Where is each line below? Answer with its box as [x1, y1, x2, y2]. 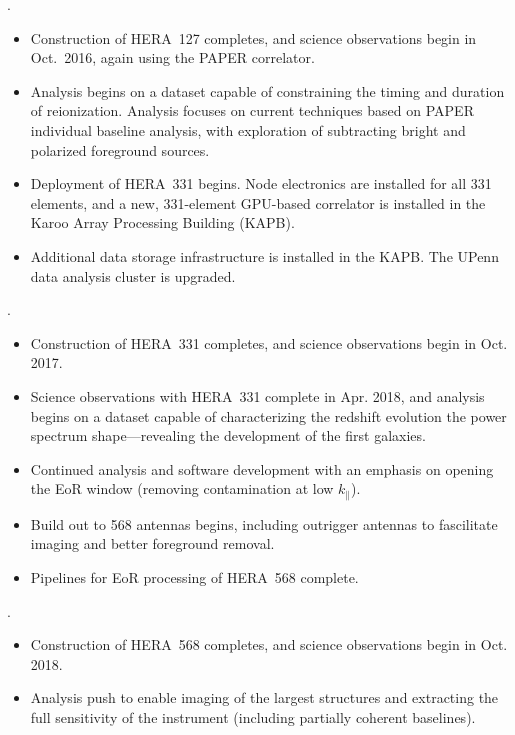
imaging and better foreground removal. [30, 533, 275, 554]
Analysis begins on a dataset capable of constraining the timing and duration [30, 80, 505, 101]
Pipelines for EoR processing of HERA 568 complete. [30, 566, 359, 587]
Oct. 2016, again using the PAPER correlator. [30, 47, 315, 68]
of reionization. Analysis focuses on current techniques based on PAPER [30, 100, 474, 121]
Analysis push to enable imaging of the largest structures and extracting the [30, 687, 499, 708]
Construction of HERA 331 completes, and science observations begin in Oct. [30, 332, 508, 353]
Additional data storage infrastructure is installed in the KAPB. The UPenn [30, 245, 499, 266]
